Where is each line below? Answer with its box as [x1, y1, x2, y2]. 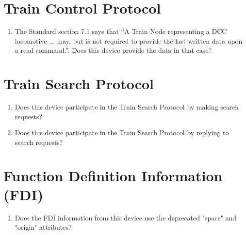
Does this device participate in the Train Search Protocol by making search [15, 102, 239, 112]
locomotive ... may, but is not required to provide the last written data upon [15, 35, 243, 46]
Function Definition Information [3, 165, 223, 185]
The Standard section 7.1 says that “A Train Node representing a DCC [15, 26, 227, 36]
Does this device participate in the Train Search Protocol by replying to [15, 127, 229, 138]
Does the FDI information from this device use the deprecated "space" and [15, 212, 237, 222]
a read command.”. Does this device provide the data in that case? [15, 45, 212, 55]
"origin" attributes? [15, 222, 72, 232]
